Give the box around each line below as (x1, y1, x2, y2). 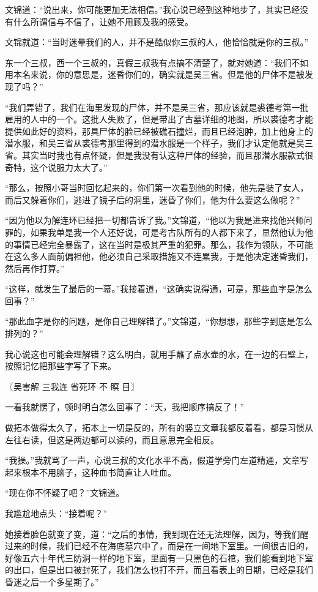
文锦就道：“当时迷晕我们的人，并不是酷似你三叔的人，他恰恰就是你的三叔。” (5, 36, 309, 48)
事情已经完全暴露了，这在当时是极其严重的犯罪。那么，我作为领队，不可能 (13, 238, 313, 250)
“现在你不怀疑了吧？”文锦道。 (5, 486, 125, 499)
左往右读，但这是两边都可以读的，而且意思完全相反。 (5, 433, 219, 446)
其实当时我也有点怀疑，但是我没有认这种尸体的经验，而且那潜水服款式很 (21, 148, 313, 161)
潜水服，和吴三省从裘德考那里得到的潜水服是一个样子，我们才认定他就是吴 (5, 137, 305, 149)
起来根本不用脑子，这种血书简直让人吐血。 (5, 465, 176, 478)
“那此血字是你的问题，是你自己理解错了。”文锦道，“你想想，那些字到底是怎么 (5, 315, 312, 328)
